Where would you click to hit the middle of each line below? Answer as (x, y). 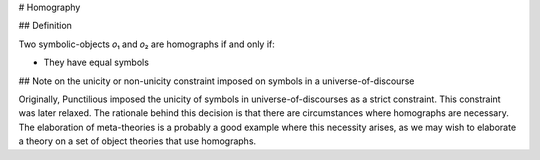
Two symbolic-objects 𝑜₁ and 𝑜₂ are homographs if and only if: (146, 44)
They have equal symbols (96, 62)
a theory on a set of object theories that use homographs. (137, 141)
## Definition (45, 26)
